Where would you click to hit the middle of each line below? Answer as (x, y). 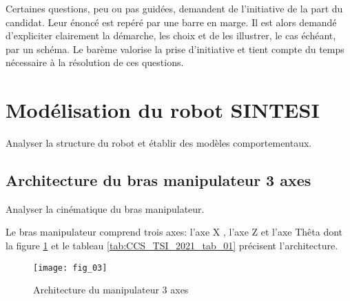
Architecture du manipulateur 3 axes (111, 290)
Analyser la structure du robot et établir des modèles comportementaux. (159, 143)
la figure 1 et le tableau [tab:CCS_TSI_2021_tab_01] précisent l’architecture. (172, 246)
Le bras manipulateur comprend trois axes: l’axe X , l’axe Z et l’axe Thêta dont (174, 232)
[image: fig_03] (70, 268)
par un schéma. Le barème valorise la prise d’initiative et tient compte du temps (175, 49)
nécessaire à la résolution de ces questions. (95, 62)
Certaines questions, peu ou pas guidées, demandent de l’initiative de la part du (174, 8)
